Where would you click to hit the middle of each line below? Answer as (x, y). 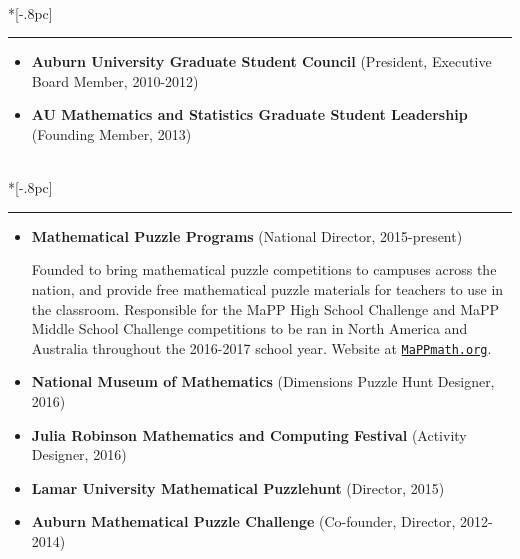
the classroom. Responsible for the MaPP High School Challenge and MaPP (265, 308)
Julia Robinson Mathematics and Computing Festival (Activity (249, 434)
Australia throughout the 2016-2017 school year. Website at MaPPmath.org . (261, 347)
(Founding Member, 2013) (111, 133)
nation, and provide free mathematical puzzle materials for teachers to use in (267, 288)
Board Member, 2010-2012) (115, 80)
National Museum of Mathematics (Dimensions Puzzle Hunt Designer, (263, 381)
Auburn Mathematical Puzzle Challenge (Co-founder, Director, (243, 521)
